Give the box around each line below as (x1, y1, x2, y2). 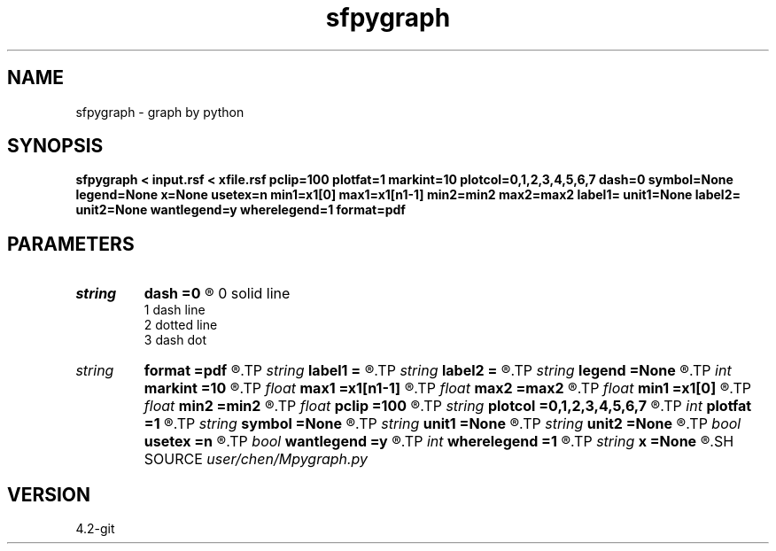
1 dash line (144, 302, 206, 318)
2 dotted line (144, 317, 218, 333)
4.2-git (75, 521, 115, 537)
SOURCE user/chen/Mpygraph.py (144, 450, 369, 469)
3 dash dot (144, 332, 206, 348)
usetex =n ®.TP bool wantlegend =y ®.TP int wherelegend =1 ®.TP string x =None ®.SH (144, 432, 734, 451)
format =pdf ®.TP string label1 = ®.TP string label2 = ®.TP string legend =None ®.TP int (144, 361, 732, 380)
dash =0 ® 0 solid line (144, 284, 291, 303)
